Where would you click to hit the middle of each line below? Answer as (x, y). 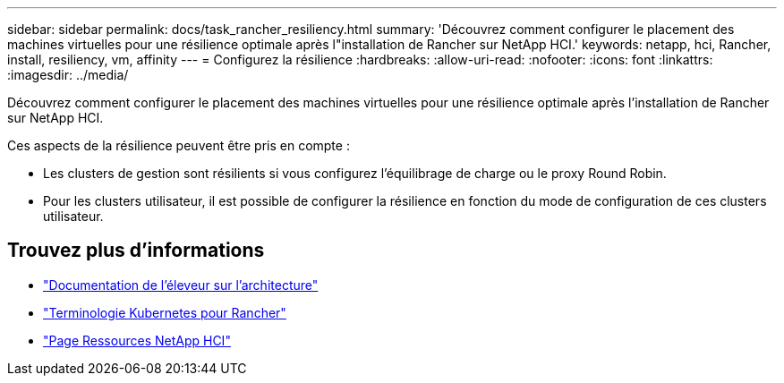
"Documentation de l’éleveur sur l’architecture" (181, 285)
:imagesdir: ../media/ (68, 75)
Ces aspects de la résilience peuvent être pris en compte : (179, 145)
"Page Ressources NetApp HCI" (137, 340)
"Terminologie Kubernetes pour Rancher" (165, 312)
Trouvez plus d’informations (136, 251)
